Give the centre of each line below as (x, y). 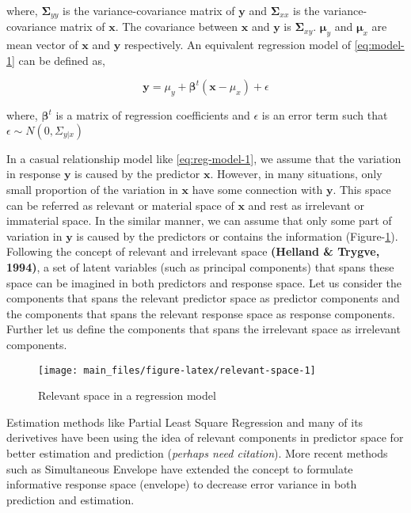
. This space (362, 190)
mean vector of (42, 45)
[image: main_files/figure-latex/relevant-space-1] (177, 370)
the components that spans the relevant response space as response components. (201, 313)
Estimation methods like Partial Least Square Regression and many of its (185, 422)
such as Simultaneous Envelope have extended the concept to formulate (180, 468)
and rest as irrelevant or (306, 205)
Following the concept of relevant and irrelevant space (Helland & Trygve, (193, 251)
